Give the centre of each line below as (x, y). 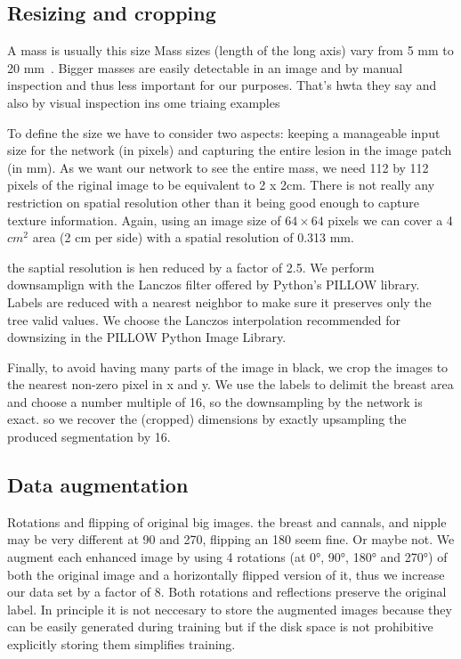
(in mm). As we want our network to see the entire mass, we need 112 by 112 (218, 167)
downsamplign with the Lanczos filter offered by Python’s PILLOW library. (214, 285)
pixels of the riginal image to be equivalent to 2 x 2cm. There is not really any (221, 185)
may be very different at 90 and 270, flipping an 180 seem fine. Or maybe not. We (231, 539)
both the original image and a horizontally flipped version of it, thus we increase (226, 574)
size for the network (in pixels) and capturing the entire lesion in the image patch (230, 150)
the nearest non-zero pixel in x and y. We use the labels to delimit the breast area (230, 384)
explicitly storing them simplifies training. (121, 644)
